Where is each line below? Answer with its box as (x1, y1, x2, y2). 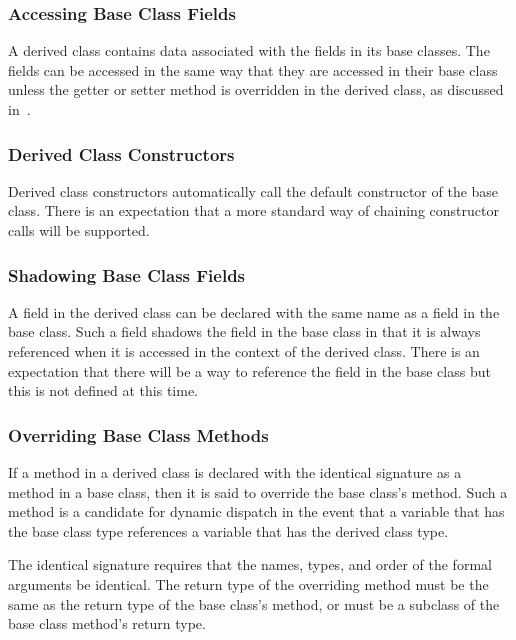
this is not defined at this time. (8, 380, 199, 401)
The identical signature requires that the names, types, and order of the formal (8, 554, 492, 575)
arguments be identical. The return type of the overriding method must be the (8, 573, 489, 594)
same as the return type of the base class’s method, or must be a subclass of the (8, 593, 500, 614)
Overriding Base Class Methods (8, 422, 269, 447)
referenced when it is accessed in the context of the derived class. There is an (8, 341, 480, 361)
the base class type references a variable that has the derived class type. (8, 520, 449, 541)
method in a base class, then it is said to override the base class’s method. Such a (8, 481, 508, 502)
